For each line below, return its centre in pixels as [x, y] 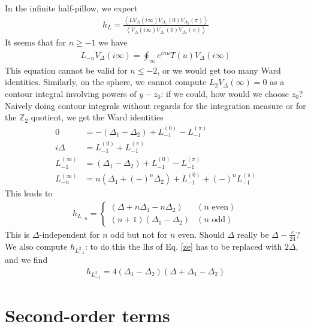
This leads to [29, 193]
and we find [26, 259]
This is [17, 234]
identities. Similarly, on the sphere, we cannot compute [106, 82]
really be [253, 234]
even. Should [201, 234]
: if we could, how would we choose [225, 93]
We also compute [36, 246]
